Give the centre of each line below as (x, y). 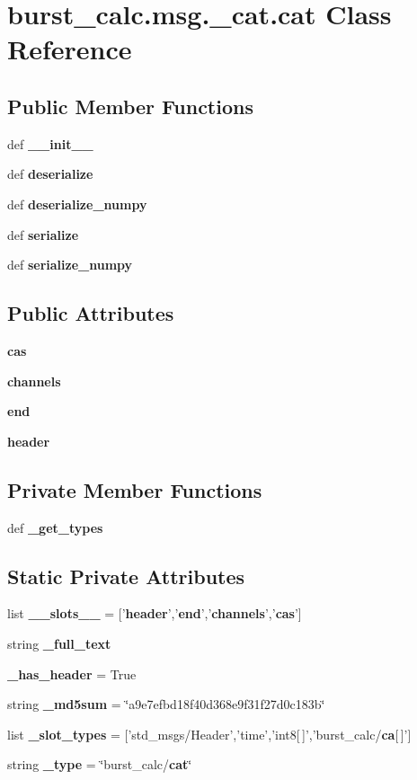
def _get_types (55, 527)
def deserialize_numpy (77, 204)
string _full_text (59, 643)
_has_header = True (72, 674)
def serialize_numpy (70, 265)
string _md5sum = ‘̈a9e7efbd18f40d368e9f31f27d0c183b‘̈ (166, 704)
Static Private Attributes (126, 576)
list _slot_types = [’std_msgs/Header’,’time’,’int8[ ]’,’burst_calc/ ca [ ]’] (209, 734)
